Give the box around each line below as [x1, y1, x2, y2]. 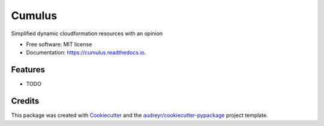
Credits [11, 96, 40, 106]
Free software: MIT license [26, 41, 92, 48]
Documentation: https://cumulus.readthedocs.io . [26, 49, 146, 56]
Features [11, 64, 45, 75]
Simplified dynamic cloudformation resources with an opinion [11, 30, 163, 37]
